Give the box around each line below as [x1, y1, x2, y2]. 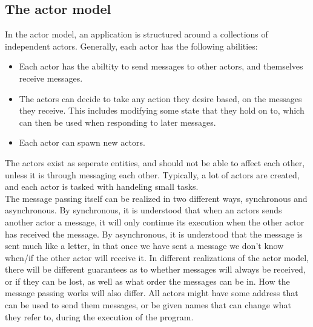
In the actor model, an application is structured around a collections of [5, 28, 268, 40]
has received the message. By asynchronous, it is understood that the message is [5, 227, 303, 240]
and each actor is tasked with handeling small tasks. [5, 180, 199, 193]
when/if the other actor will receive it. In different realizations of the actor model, [5, 251, 309, 264]
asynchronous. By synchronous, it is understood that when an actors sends [5, 204, 282, 216]
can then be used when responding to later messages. [19, 115, 216, 128]
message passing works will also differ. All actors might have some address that [5, 287, 298, 299]
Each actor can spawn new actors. [19, 136, 145, 149]
